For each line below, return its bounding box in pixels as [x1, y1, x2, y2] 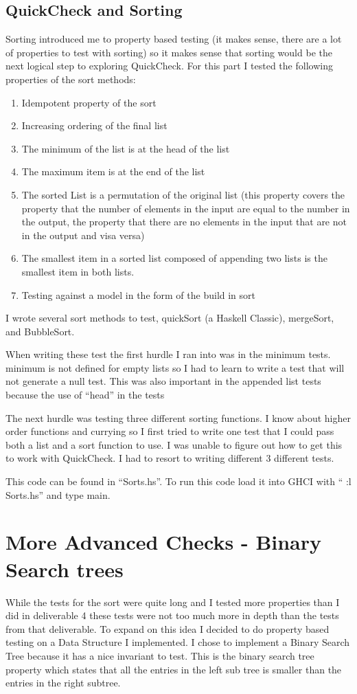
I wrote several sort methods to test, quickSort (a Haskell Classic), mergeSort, [5, 311, 334, 325]
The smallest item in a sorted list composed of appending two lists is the [21, 251, 327, 265]
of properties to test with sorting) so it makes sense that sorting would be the [5, 45, 332, 59]
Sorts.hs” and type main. [5, 487, 111, 502]
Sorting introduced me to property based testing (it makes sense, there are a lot [5, 32, 342, 46]
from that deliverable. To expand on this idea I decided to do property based [5, 621, 330, 636]
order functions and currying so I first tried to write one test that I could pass [5, 424, 334, 438]
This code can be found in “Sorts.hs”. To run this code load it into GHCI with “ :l [5, 474, 352, 489]
